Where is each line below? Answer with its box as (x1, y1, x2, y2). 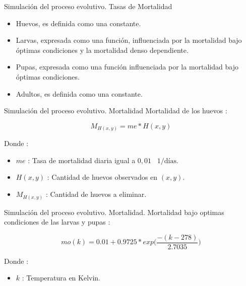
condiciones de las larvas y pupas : (4, 217, 110, 227)
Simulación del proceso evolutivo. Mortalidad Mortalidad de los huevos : (4, 105, 227, 116)
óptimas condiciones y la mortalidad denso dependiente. (16, 44, 189, 55)
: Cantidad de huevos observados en (47, 172, 158, 182)
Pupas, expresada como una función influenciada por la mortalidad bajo (16, 61, 238, 72)
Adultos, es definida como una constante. (16, 88, 143, 99)
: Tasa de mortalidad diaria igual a (28, 155, 136, 165)
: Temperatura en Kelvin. (22, 272, 101, 283)
